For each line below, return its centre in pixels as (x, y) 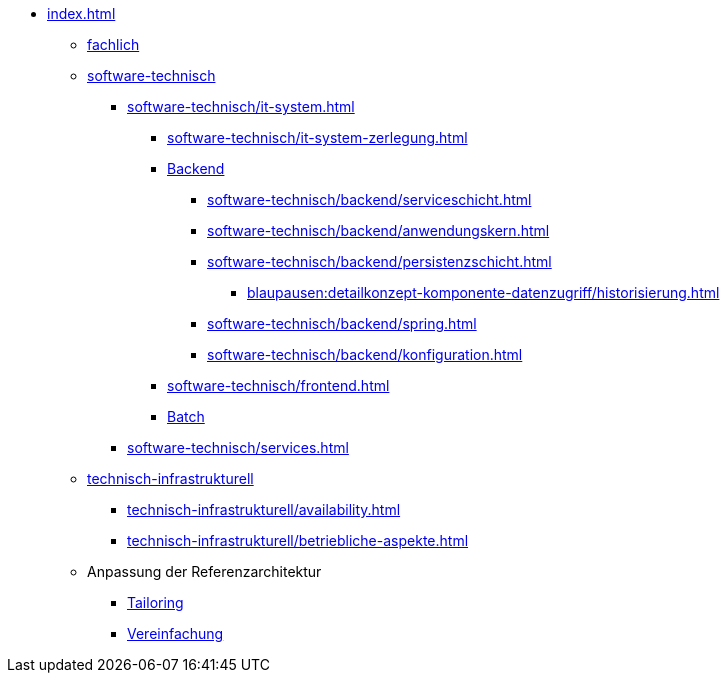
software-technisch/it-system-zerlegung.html (317, 137)
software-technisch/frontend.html (278, 385)
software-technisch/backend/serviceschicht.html (369, 199)
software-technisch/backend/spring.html (342, 323)
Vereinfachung (175, 633)
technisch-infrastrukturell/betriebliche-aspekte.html (298, 540)
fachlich (113, 44)
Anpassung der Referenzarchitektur (204, 571)
